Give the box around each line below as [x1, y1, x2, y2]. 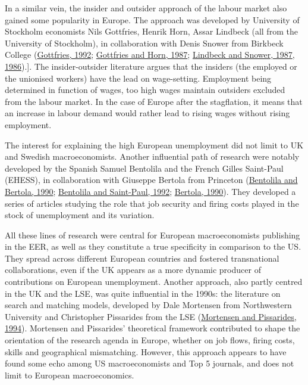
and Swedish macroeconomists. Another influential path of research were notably [5, 150, 300, 163]
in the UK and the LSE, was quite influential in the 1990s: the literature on [5, 287, 281, 299]
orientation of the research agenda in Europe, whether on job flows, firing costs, [5, 334, 295, 346]
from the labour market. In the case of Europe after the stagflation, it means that [5, 95, 303, 107]
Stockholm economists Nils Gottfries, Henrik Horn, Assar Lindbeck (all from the [5, 25, 298, 38]
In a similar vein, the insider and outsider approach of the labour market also [5, 2, 287, 14]
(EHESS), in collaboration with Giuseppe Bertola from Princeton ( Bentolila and [5, 173, 298, 186]
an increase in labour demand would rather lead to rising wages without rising [5, 107, 290, 119]
